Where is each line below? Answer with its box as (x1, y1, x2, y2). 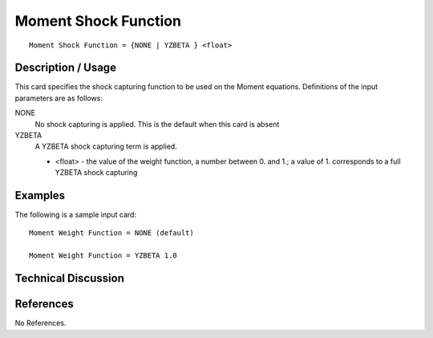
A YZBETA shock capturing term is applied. (34, 141, 178, 152)
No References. (14, 318, 67, 328)
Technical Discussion (14, 271, 124, 285)
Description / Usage (14, 61, 116, 75)
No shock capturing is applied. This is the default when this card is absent (34, 119, 280, 128)
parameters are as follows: (14, 93, 103, 103)
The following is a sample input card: (14, 210, 136, 220)
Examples (14, 189, 66, 202)
